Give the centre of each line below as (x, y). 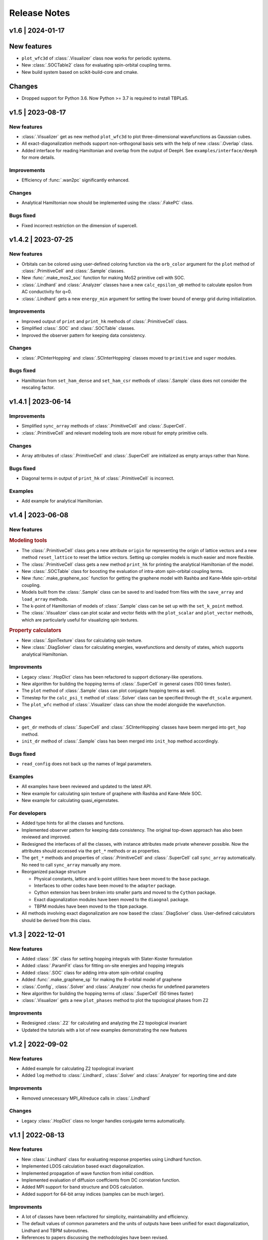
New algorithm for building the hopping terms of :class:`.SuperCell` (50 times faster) (107, 993)
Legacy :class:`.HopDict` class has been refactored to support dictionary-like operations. (112, 677)
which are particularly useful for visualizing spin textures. (80, 620)
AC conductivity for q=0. (47, 292)
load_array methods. (45, 599)
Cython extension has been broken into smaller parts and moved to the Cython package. (125, 892)
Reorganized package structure (54, 872)
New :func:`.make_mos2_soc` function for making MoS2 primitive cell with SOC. (103, 278)
